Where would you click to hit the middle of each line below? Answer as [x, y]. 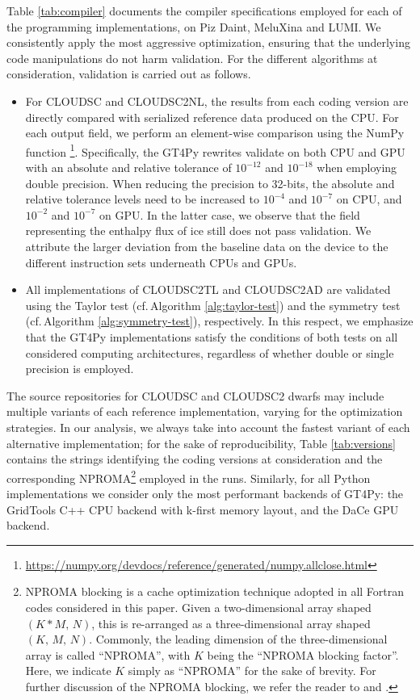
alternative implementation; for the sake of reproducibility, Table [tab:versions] [201, 443]
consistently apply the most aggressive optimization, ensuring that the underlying [208, 42]
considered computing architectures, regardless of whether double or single [210, 352]
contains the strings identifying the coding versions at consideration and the [195, 459]
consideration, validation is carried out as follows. [129, 74]
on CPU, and [369, 199]
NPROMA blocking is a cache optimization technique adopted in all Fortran [215, 591]
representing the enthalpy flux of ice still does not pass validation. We [198, 231]
